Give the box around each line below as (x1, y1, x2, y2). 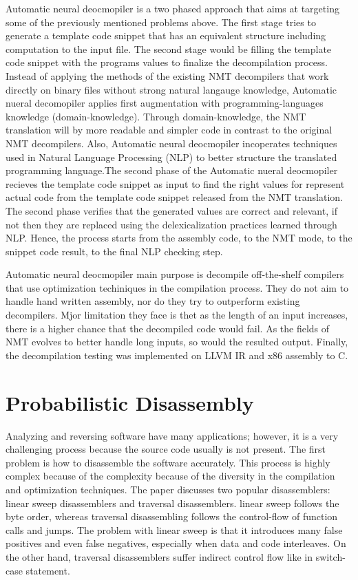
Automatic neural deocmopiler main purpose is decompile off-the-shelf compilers (6, 267, 344, 281)
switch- (315, 549, 346, 563)
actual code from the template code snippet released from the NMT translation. (6, 190, 343, 204)
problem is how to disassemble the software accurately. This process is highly (6, 455, 330, 469)
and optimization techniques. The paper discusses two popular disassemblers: (6, 482, 330, 496)
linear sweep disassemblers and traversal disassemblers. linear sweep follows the (6, 495, 339, 510)
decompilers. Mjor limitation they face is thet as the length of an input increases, (6, 308, 348, 322)
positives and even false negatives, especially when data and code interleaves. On (6, 536, 346, 550)
